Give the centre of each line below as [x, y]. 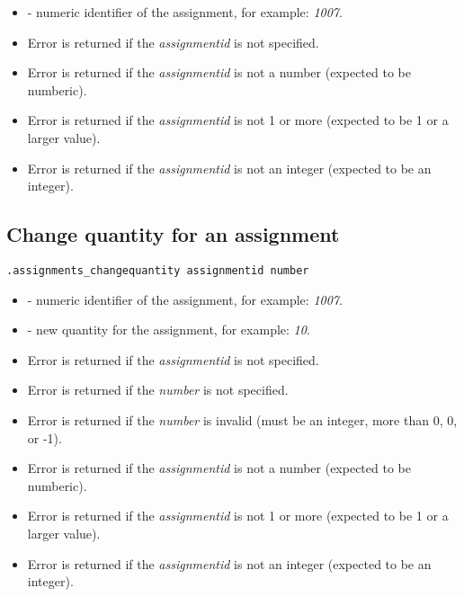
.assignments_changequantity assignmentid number [158, 270]
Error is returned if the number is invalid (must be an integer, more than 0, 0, [242, 419]
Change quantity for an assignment [173, 234]
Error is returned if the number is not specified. [158, 390]
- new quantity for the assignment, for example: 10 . [169, 330]
